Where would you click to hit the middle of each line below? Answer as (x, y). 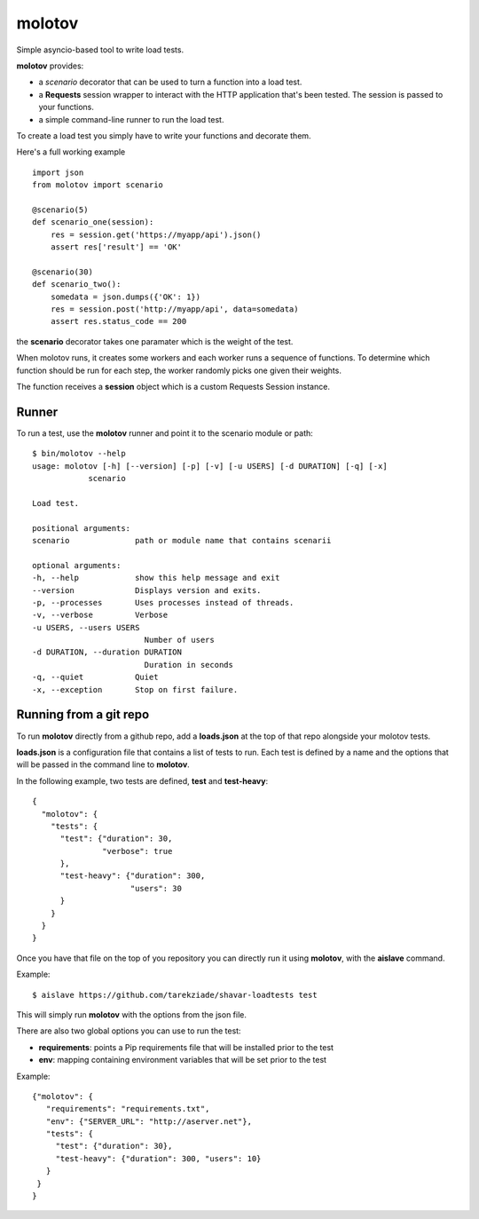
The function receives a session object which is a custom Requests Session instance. (173, 386)
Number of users (179, 640)
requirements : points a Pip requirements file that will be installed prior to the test (186, 1047)
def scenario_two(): (77, 285)
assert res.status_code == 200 (118, 321)
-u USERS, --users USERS (86, 627)
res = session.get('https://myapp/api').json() (156, 234)
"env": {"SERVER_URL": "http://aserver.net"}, (149, 1121)
